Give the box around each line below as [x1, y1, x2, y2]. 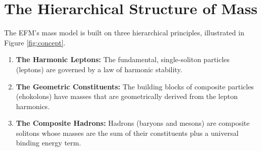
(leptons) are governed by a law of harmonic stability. [16, 64, 182, 74]
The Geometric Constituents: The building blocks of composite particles [16, 81, 254, 91]
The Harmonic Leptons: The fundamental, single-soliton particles [16, 54, 230, 65]
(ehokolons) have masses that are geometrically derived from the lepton [16, 91, 238, 102]
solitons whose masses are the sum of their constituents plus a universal [16, 127, 239, 138]
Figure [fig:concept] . [4, 37, 66, 47]
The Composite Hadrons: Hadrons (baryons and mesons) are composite [16, 118, 250, 128]
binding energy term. [16, 137, 81, 148]
